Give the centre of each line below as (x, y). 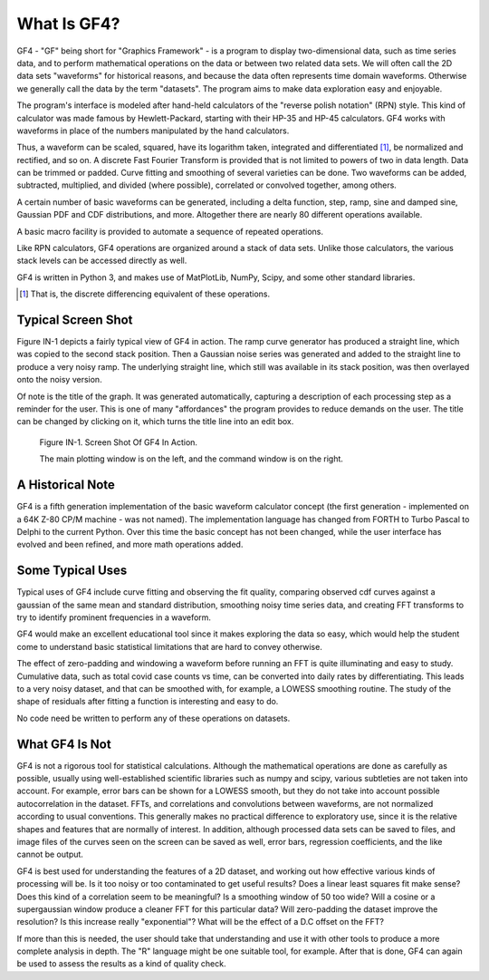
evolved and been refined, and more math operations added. (130, 545)
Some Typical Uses (72, 571)
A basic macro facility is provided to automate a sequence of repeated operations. (170, 231)
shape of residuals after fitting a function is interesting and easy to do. (148, 702)
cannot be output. (50, 854)
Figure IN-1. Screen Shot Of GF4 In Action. (119, 442)
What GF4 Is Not (64, 744)
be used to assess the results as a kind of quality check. (121, 964)
